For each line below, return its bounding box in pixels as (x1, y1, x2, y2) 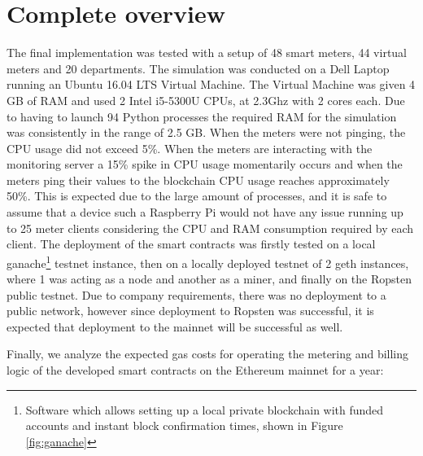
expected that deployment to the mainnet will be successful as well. (7, 318, 343, 335)
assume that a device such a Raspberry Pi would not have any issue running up (7, 204, 403, 221)
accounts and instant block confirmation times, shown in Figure (25, 417, 343, 434)
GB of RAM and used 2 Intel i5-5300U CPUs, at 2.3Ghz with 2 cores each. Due (7, 91, 405, 108)
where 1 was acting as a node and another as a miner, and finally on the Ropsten (7, 270, 412, 287)
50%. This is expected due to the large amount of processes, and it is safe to (7, 187, 387, 204)
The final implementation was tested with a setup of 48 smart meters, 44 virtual (7, 44, 408, 61)
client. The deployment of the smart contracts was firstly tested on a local (7, 235, 376, 252)
